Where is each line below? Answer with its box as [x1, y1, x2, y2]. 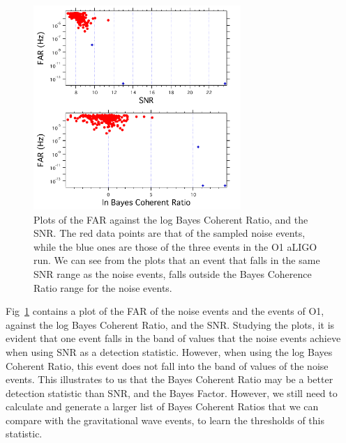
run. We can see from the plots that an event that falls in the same [33, 253, 320, 267]
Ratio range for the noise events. [33, 280, 172, 295]
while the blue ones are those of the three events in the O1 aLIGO [33, 239, 317, 254]
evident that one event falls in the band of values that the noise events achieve [6, 331, 341, 345]
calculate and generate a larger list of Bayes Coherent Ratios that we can [6, 399, 319, 414]
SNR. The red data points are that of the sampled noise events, [33, 226, 306, 240]
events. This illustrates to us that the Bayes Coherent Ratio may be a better [6, 372, 333, 387]
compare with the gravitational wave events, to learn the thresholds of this [6, 412, 325, 427]
